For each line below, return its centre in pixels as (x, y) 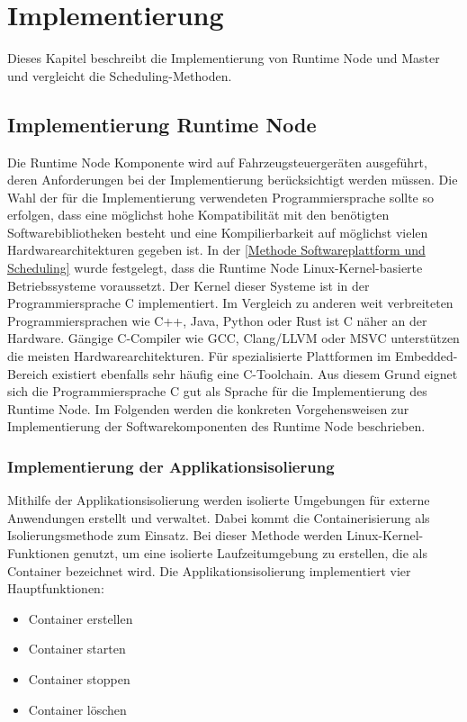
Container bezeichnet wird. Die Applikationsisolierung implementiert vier (209, 570)
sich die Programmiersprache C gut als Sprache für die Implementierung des (217, 391)
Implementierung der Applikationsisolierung (171, 466)
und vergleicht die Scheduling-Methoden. (120, 75)
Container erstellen (81, 618)
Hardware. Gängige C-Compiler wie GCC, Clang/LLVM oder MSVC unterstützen (233, 338)
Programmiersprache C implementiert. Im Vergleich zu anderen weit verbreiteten (230, 303)
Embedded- (427, 356)
